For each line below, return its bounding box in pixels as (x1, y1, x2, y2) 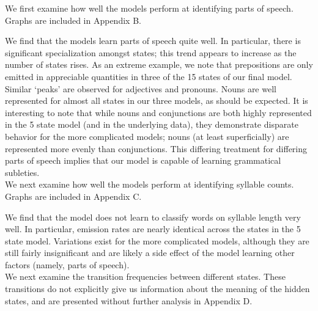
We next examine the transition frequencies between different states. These (5, 270, 286, 283)
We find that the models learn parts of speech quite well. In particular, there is (5, 34, 301, 47)
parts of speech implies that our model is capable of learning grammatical (5, 154, 281, 167)
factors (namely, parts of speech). (5, 258, 130, 271)
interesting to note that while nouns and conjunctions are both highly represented (5, 106, 312, 119)
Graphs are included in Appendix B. (5, 13, 141, 26)
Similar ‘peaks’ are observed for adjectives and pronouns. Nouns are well (5, 82, 276, 95)
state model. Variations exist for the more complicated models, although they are (5, 234, 309, 247)
